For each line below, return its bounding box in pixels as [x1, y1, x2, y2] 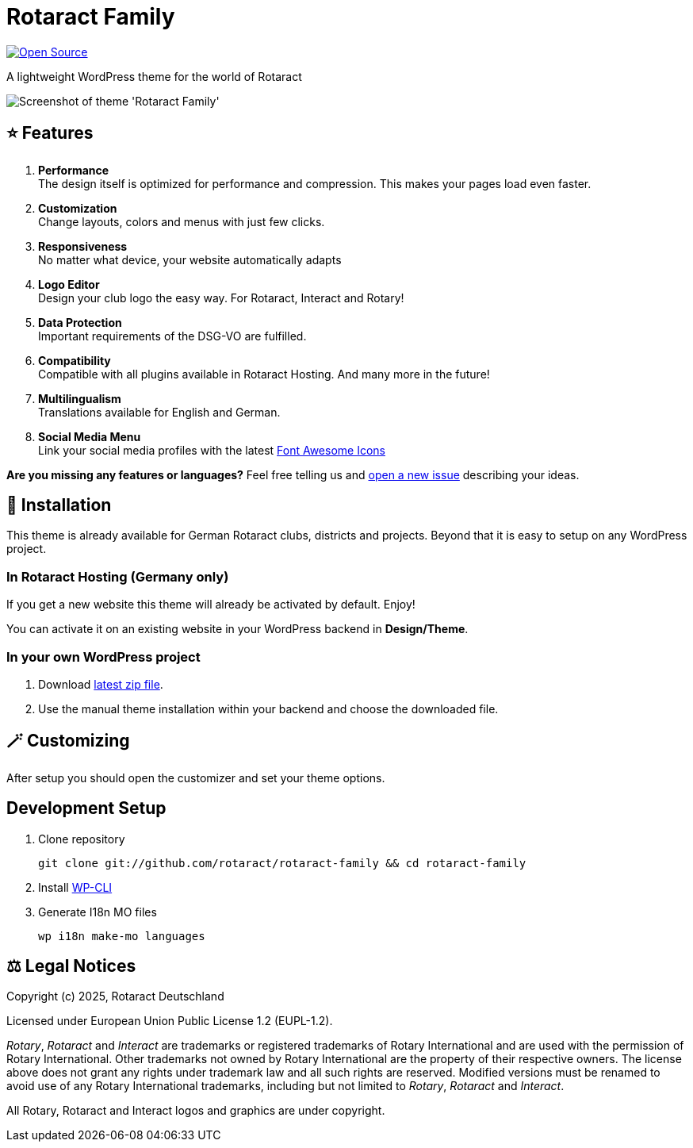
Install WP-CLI [38, 880, 113, 894]
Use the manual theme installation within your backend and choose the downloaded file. [38, 701, 499, 716]
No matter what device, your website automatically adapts [38, 252, 342, 267]
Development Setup [6, 798, 167, 819]
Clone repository [38, 831, 125, 846]
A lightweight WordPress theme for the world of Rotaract [6, 69, 302, 83]
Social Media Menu [38, 429, 141, 443]
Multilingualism [38, 391, 121, 405]
